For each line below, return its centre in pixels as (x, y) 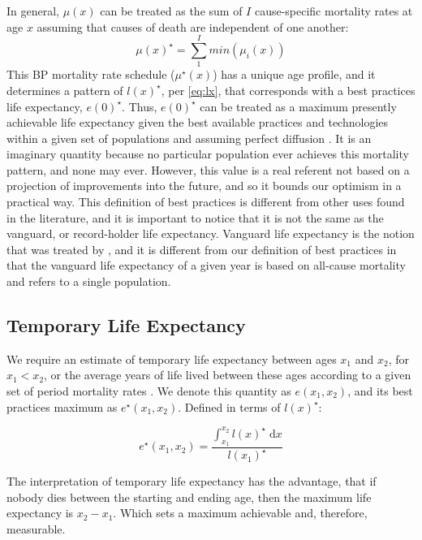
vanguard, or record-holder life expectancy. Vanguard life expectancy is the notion (211, 233)
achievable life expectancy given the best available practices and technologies (198, 122)
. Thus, (140, 106)
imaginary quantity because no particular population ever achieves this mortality (208, 154)
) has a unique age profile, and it (294, 74)
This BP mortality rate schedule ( (91, 74)
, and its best (380, 391)
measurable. (36, 529)
